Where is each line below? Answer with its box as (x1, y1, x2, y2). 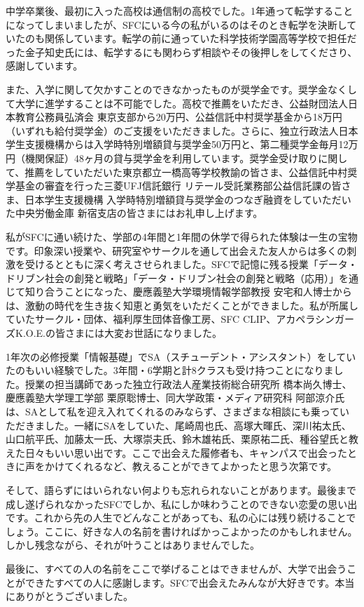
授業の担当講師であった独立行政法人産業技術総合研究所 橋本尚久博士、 (24, 376, 352, 391)
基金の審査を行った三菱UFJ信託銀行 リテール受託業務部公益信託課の (15, 178, 332, 193)
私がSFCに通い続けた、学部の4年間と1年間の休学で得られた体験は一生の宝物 (6, 229, 358, 244)
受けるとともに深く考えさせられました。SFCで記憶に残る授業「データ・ (24, 257, 358, 272)
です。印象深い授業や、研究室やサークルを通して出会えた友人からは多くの (6, 243, 347, 258)
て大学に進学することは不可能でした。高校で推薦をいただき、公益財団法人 (6, 95, 349, 110)
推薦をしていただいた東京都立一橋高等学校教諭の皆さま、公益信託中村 (24, 164, 348, 179)
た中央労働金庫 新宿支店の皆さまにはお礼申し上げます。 (6, 206, 263, 220)
